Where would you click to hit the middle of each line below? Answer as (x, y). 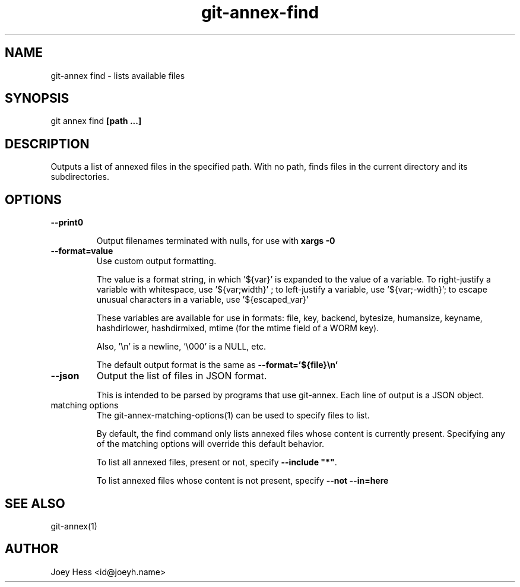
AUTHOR (32, 549)
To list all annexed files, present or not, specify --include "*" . (217, 462)
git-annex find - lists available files (118, 75)
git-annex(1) (74, 526)
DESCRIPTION (47, 144)
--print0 (67, 223)
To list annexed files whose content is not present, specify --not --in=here (242, 481)
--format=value (82, 251)
